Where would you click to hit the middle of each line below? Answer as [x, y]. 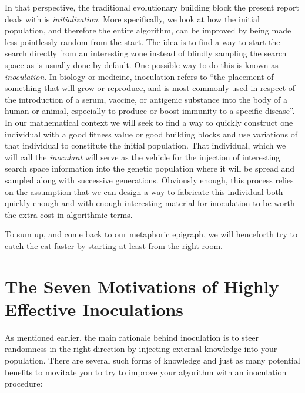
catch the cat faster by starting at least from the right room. [114, 245]
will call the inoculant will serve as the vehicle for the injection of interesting [143, 157]
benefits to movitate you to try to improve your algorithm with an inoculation [146, 372]
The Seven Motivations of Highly [142, 286]
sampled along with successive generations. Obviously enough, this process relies [149, 179]
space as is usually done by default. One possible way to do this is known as [142, 64]
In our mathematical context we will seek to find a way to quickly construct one [149, 122]
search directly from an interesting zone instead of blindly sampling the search [146, 53]
